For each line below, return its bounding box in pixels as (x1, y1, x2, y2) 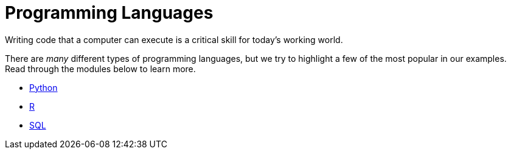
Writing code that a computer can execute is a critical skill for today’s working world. (5, 34, 343, 45)
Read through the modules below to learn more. (5, 63, 196, 74)
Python (29, 82, 58, 93)
